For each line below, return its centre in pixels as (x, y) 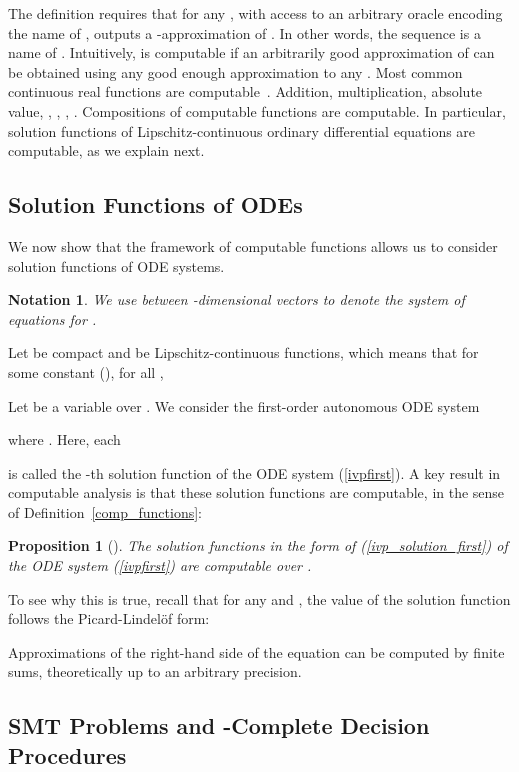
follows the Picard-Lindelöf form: (109, 618)
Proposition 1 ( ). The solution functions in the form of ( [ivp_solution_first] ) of (258, 545)
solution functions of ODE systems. (116, 265)
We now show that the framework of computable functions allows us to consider (253, 245)
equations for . (52, 318)
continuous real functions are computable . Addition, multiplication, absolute (245, 91)
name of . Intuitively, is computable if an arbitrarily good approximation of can (251, 52)
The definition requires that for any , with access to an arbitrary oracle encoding (255, 13)
